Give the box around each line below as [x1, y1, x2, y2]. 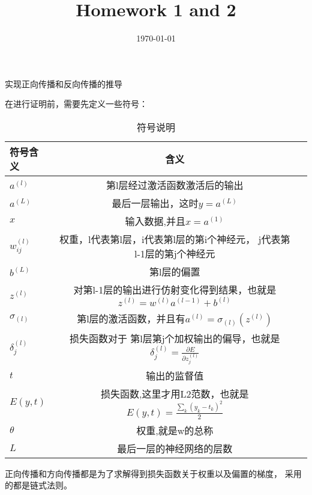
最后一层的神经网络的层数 [117, 441, 233, 455]
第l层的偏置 [149, 264, 200, 278]
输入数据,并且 [125, 214, 185, 228]
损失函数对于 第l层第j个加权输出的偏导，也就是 [69, 331, 280, 345]
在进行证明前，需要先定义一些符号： [5, 97, 148, 110]
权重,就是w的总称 [136, 423, 214, 437]
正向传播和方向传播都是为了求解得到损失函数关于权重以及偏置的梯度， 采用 [5, 467, 302, 479]
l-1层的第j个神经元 [134, 246, 215, 260]
